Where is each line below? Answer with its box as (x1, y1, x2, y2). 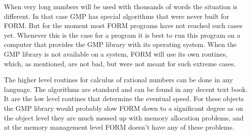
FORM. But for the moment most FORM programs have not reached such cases (4, 20, 243, 30)
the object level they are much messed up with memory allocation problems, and (4, 112, 244, 122)
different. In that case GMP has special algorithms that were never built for (4, 11, 229, 21)
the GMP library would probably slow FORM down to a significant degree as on (4, 103, 243, 113)
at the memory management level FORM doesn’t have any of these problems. (4, 122, 235, 132)
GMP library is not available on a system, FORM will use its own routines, (4, 48, 228, 59)
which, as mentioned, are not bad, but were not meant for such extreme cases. (4, 58, 236, 68)
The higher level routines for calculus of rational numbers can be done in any (4, 75, 233, 85)
